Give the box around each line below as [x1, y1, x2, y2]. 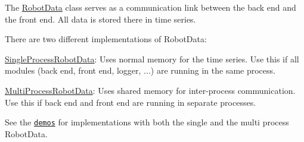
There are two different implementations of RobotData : [5, 33, 207, 45]
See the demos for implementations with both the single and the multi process [5, 116, 289, 128]
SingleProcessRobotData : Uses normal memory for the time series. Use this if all [5, 52, 299, 65]
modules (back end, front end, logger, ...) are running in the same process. [5, 64, 275, 77]
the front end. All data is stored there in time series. [5, 12, 196, 25]
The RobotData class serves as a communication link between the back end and [5, 1, 296, 13]
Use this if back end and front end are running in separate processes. [5, 96, 256, 108]
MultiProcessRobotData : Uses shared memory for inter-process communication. [5, 84, 296, 96]
